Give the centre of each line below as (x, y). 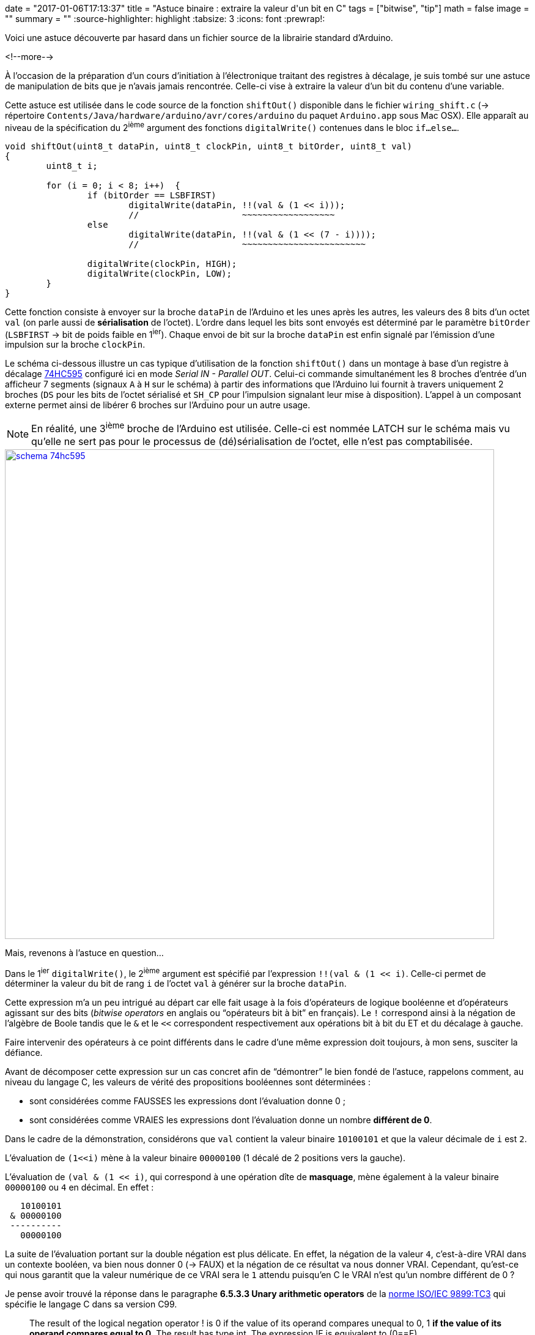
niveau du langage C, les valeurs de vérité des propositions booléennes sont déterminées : (188, 1082)
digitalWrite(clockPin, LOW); (159, 273)
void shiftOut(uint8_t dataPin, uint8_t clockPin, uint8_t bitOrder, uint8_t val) (208, 146)
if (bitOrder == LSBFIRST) (152, 195)
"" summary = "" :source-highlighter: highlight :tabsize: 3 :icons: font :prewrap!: (165, 19)
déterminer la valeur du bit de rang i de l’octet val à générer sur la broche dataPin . (176, 984)
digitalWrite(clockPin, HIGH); (162, 264)
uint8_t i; (72, 166)
